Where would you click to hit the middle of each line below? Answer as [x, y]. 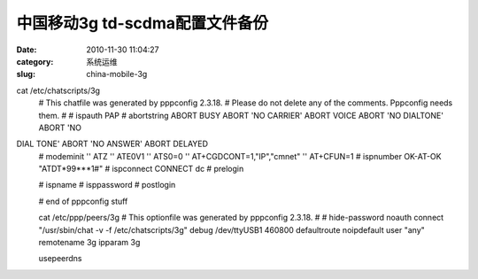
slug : [26, 74]
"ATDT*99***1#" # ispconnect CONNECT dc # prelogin [141, 169]
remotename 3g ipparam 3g [89, 243]
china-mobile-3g [117, 74]
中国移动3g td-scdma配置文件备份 [143, 23]
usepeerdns [60, 259]
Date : [27, 50]
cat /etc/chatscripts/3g [58, 90]
